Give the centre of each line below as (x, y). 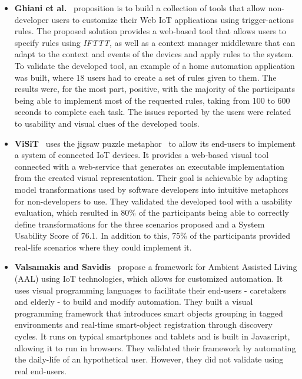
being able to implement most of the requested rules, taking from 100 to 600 (152, 100)
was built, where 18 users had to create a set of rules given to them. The (145, 77)
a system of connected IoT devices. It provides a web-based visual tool (142, 155)
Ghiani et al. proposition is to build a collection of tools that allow (140, 8)
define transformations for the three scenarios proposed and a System (140, 224)
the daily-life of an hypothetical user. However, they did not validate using (149, 359)
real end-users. (40, 370)
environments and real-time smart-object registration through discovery (143, 324)
